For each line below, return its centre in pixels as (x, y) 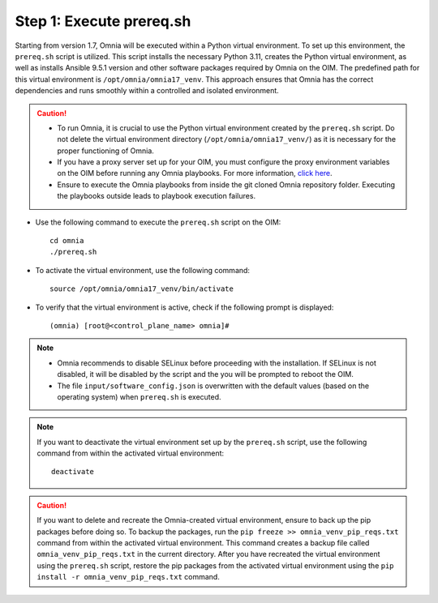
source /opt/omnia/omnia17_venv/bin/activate (142, 289)
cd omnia (67, 241)
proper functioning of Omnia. (105, 151)
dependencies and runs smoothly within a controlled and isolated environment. (147, 91)
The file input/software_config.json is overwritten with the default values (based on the (213, 386)
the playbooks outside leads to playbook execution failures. (156, 196)
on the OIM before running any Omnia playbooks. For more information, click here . (195, 173)
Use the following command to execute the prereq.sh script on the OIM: (158, 222)
